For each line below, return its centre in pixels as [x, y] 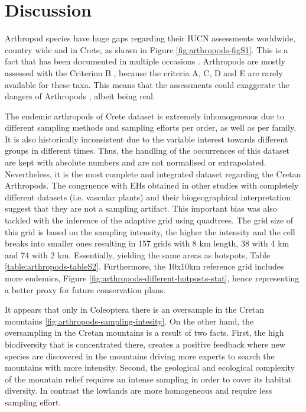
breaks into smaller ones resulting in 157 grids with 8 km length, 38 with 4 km [147, 243]
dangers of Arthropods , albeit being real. [80, 96]
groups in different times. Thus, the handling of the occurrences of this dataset [147, 150]
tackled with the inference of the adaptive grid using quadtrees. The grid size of [149, 220]
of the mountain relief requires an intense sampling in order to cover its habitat [148, 379]
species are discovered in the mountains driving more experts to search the [140, 356]
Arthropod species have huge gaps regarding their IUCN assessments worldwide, [150, 38]
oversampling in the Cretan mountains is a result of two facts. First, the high [144, 332]
